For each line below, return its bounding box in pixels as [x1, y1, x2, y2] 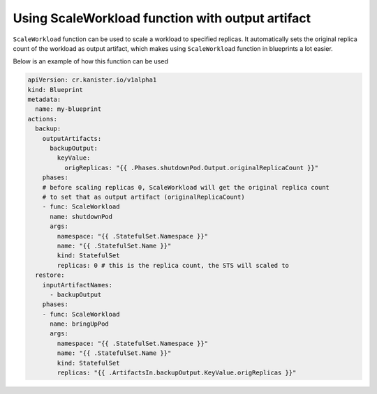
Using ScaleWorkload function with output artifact [13, 10, 311, 26]
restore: [35, 271, 65, 279]
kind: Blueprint [27, 86, 84, 93]
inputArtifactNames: [42, 281, 113, 289]
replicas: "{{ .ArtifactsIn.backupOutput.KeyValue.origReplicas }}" [57, 369, 297, 377]
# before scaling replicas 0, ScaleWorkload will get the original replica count [42, 183, 330, 191]
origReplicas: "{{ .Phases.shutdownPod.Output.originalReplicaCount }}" [64, 164, 319, 172]
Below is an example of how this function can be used [13, 57, 169, 66]
